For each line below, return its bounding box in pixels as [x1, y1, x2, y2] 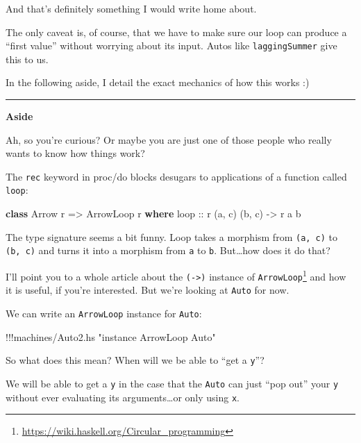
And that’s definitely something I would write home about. [6, 1, 257, 15]
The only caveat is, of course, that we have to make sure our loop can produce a [6, 24, 347, 39]
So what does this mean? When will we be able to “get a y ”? [6, 353, 265, 367]
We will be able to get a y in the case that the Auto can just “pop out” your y [6, 376, 339, 390]
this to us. [6, 51, 49, 66]
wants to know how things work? [6, 146, 145, 160]
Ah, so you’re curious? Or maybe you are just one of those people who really [6, 132, 332, 147]
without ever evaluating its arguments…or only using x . [6, 390, 240, 404]
